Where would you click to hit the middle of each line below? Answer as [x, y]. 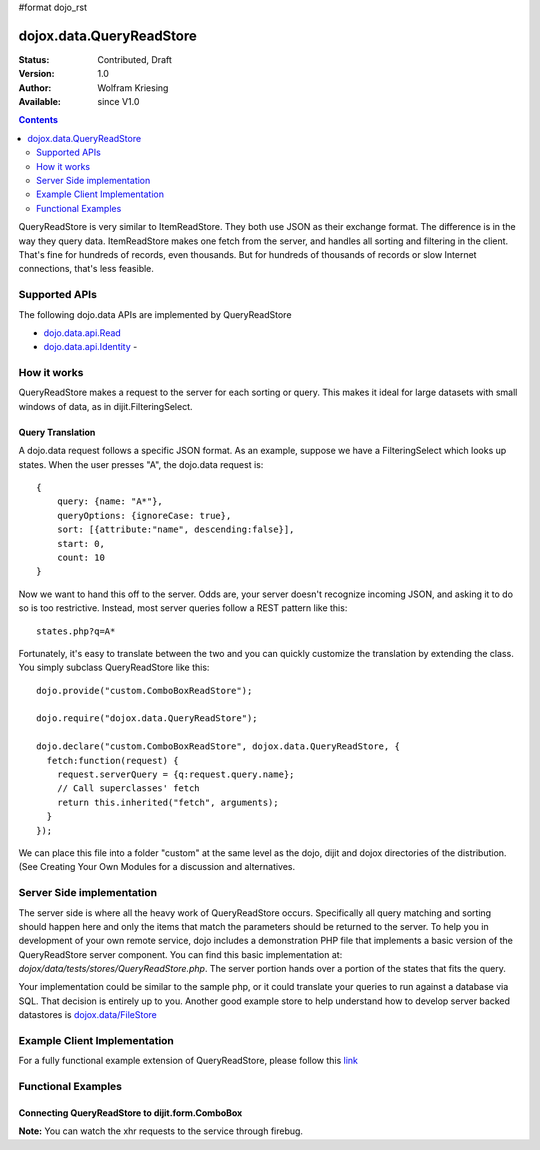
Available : [40, 102]
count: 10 [80, 557]
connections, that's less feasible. [86, 269]
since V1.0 [118, 102]
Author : [35, 87]
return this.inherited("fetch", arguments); [167, 802]
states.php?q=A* [76, 631]
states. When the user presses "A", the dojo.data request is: [141, 464]
